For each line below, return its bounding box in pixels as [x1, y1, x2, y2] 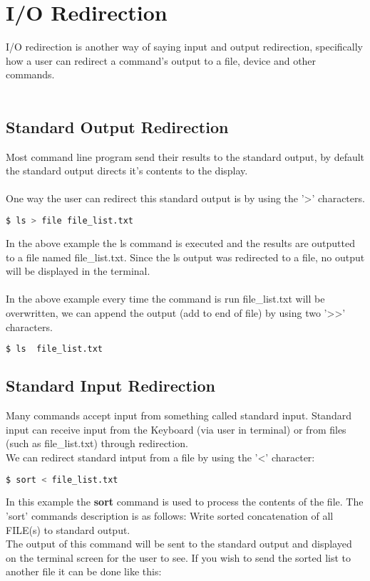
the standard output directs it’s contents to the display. [6, 163, 248, 178]
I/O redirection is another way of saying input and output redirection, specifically [6, 39, 363, 54]
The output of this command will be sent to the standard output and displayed [6, 536, 352, 551]
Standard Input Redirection [6, 375, 216, 397]
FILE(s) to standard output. [6, 522, 130, 537]
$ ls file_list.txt [6, 344, 103, 355]
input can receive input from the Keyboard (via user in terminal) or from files [6, 422, 346, 436]
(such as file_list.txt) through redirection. [6, 436, 188, 451]
